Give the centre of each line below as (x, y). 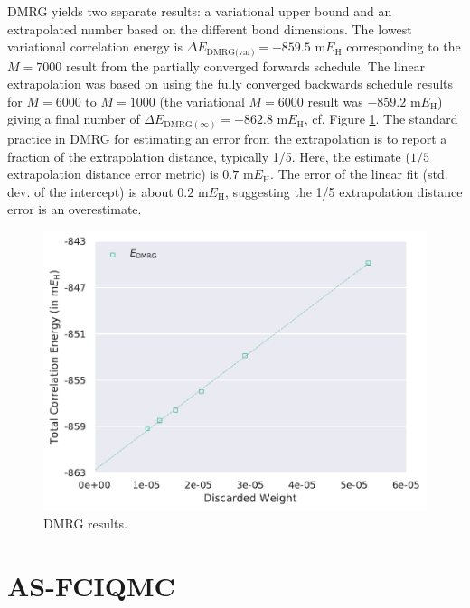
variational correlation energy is (95, 47)
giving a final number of (74, 119)
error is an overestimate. (75, 209)
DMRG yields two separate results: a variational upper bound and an (200, 11)
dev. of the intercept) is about (90, 191)
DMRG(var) (230, 52)
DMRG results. (85, 524)
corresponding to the (404, 47)
